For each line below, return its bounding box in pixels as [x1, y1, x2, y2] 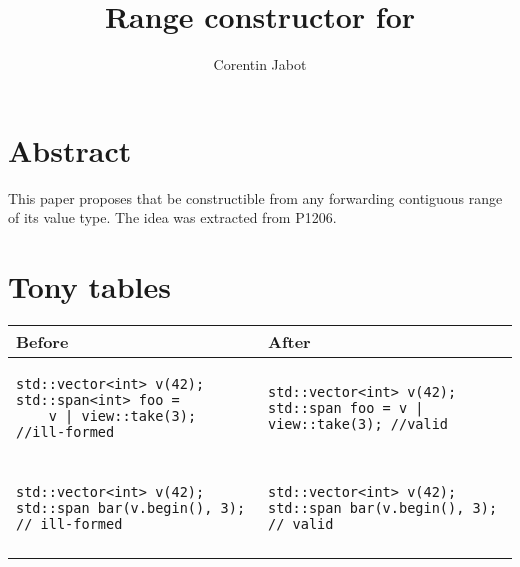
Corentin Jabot [213, 54, 307, 75]
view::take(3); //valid [268, 415, 449, 432]
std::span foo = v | [268, 399, 424, 416]
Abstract [8, 129, 132, 170]
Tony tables [8, 266, 171, 307]
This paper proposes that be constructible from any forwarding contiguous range [8, 187, 503, 208]
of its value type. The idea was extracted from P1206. [8, 207, 337, 228]
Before [16, 329, 69, 353]
